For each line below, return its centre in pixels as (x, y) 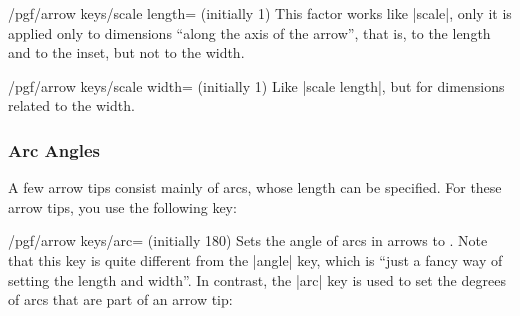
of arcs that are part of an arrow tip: (120, 299)
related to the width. (71, 105)
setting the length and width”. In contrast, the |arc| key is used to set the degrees (257, 279)
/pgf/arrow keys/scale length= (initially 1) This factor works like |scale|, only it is (260, 13)
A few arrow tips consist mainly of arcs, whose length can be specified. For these (255, 187)
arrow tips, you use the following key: (122, 206)
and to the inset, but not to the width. (126, 52)
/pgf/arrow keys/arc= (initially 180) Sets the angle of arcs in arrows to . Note (248, 240)
